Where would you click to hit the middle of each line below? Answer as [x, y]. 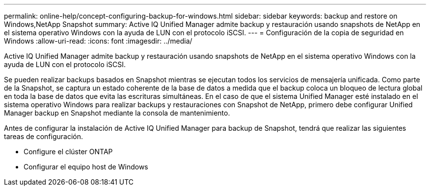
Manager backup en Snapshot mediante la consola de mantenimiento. [117, 113]
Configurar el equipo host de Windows [86, 167]
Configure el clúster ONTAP [68, 152]
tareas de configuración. [44, 136]
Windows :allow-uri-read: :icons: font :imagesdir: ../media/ [98, 41]
